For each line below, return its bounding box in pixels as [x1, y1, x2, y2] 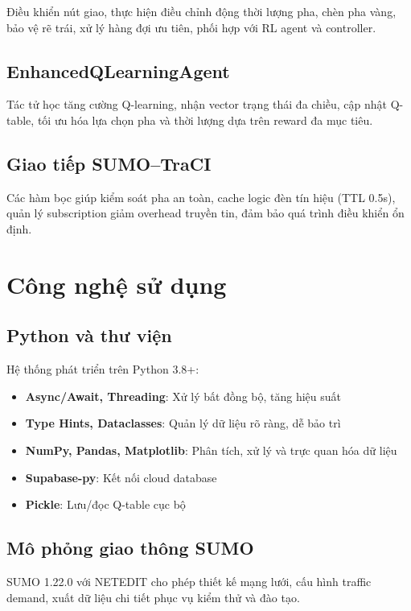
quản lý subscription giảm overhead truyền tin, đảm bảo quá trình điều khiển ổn [6, 204, 405, 221]
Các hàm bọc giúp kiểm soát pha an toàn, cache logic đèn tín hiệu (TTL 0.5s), [6, 188, 396, 205]
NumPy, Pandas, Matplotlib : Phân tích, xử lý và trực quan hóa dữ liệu [25, 441, 397, 458]
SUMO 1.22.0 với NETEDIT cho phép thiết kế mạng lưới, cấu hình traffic [6, 572, 372, 589]
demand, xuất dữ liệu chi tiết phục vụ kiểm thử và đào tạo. [6, 588, 300, 605]
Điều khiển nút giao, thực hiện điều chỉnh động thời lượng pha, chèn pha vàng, [6, 3, 397, 19]
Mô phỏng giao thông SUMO [6, 535, 254, 560]
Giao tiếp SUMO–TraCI [6, 151, 212, 175]
